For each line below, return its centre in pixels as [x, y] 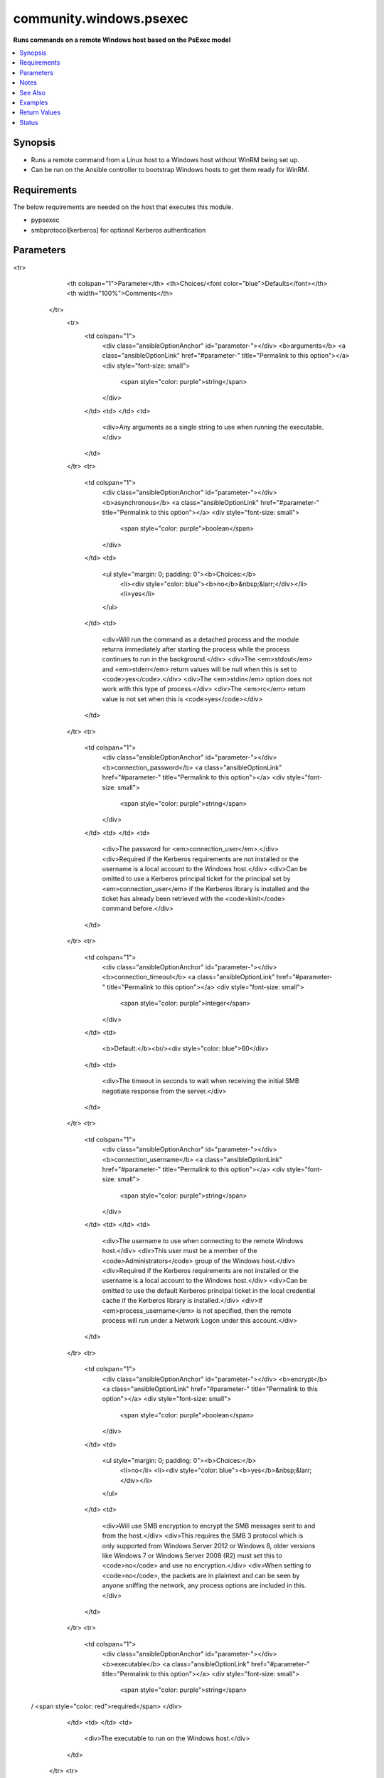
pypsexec [45, 220]
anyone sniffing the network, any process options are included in [197, 1585]
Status [29, 122]
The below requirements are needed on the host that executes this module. [123, 207]
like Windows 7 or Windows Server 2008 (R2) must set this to [192, 1556]
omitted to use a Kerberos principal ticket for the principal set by [196, 879]
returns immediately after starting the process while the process [196, 649]
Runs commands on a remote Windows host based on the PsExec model [122, 40]
